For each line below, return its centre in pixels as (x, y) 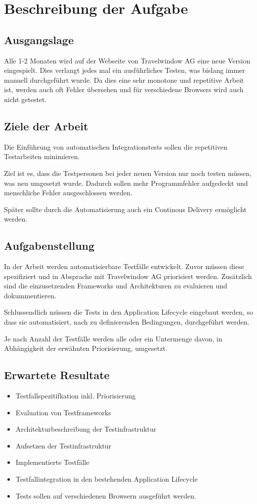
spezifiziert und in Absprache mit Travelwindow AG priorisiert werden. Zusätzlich (128, 276)
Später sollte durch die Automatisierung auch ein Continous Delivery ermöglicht (126, 209)
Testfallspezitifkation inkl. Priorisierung (76, 396)
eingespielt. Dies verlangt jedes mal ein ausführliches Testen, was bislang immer (125, 70)
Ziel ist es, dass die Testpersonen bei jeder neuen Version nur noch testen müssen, (128, 173)
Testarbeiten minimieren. (42, 156)
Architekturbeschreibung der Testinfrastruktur (86, 429)
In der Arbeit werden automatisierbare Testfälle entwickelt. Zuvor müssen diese (124, 266)
